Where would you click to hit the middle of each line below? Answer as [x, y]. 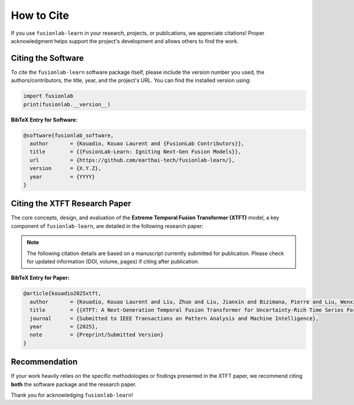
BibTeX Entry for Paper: [40, 278]
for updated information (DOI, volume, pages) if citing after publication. [113, 261]
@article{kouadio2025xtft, [62, 293]
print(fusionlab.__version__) [67, 104]
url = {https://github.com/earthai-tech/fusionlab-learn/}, [132, 160]
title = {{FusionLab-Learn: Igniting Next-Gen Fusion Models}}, [135, 152]
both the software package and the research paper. [74, 384]
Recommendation [44, 362]
